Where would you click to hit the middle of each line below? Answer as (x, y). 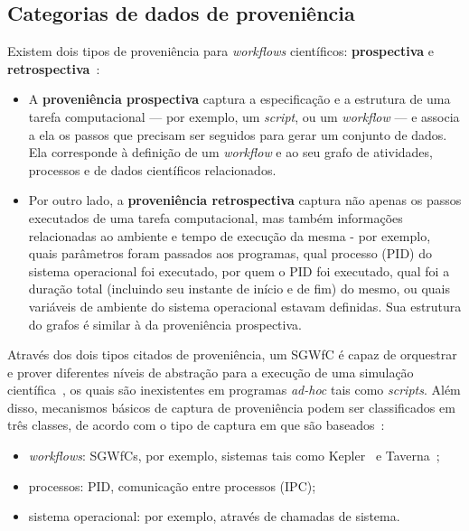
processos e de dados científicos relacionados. (152, 169)
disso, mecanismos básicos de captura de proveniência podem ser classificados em (231, 407)
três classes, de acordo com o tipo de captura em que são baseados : (196, 425)
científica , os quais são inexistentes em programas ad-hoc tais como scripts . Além (234, 390)
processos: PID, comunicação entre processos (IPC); (172, 485)
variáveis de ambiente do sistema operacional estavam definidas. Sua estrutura (245, 306)
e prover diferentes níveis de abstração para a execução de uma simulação (211, 372)
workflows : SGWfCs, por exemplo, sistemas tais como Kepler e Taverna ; (234, 456)
